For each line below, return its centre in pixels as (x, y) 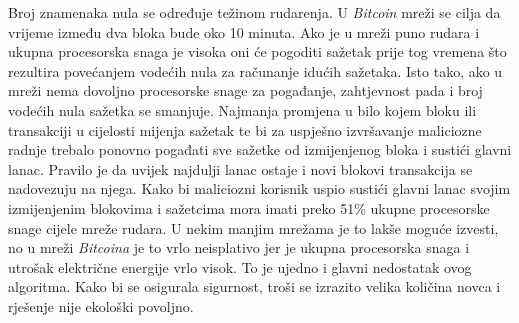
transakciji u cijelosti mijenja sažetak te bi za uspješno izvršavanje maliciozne (245, 129)
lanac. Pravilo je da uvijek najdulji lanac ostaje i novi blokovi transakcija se (240, 168)
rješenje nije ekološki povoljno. (101, 305)
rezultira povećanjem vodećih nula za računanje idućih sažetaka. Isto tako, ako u (255, 70)
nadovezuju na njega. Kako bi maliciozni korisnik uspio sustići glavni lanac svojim (259, 188)
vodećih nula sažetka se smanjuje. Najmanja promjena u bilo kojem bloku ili (242, 109)
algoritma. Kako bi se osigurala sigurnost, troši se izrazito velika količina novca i (254, 286)
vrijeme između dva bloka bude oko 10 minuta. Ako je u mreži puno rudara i (244, 31)
